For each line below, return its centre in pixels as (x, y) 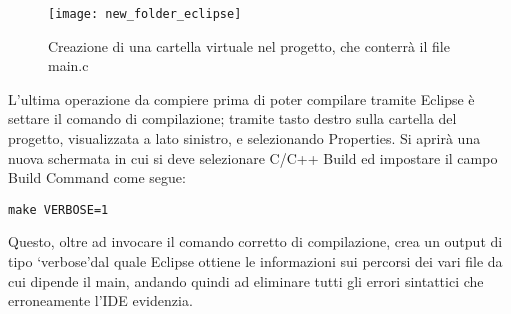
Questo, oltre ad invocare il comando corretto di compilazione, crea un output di (255, 241)
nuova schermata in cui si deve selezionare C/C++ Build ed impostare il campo (253, 157)
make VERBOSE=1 (58, 209)
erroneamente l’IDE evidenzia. (100, 300)
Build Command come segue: (97, 177)
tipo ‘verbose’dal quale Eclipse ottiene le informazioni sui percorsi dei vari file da (255, 261)
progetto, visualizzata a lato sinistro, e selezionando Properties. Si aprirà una (244, 138)
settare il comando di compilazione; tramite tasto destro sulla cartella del (232, 118)
